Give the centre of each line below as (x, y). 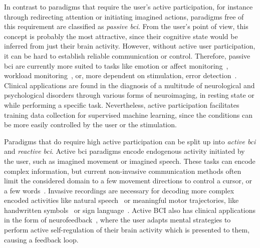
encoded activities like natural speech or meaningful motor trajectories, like (121, 200)
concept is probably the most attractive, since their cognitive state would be (121, 36)
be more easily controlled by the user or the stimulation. (90, 125)
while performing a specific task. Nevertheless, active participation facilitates (122, 104)
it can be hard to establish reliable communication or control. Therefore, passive (127, 55)
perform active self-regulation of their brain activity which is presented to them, (127, 230)
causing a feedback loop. (41, 239)
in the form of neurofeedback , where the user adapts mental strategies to (117, 220)
